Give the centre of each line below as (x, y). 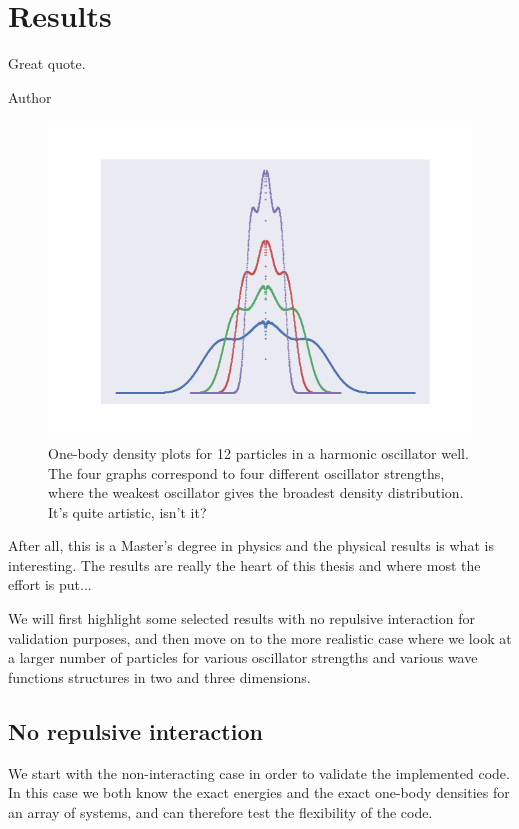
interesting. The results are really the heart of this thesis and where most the (244, 564)
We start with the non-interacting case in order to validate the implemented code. (259, 772)
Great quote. (47, 63)
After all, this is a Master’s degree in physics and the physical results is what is (251, 545)
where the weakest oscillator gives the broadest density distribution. (256, 492)
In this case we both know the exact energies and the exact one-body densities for (259, 792)
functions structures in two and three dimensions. (159, 676)
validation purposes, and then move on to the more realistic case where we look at (260, 637)
